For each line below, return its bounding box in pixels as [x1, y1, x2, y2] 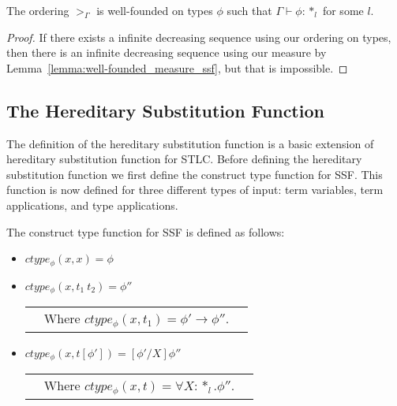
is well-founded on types [96, 2, 213, 18]
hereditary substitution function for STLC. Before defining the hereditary [6, 151, 362, 167]
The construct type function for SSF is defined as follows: [6, 223, 285, 240]
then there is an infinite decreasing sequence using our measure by [6, 44, 327, 61]
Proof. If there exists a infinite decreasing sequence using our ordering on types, [6, 28, 391, 45]
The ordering [6, 2, 69, 18]
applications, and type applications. [6, 196, 178, 213]
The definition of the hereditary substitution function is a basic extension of [6, 135, 374, 151]
